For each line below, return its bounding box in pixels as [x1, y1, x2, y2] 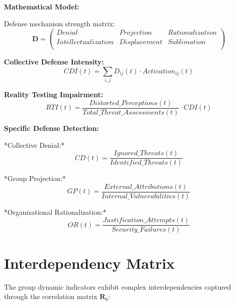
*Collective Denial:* [4, 139, 64, 150]
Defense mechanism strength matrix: [4, 18, 115, 28]
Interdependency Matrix [4, 252, 175, 273]
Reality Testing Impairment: [4, 89, 103, 100]
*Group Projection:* [4, 173, 66, 183]
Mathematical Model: [4, 1, 79, 11]
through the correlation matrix [4, 291, 98, 302]
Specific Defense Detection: [4, 122, 99, 133]
